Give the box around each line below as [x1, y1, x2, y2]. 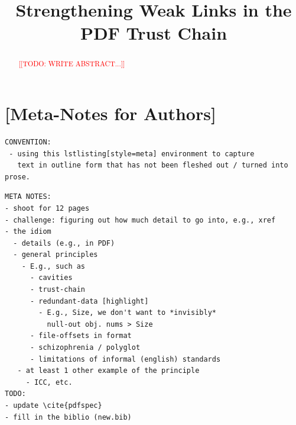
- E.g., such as [21, 262, 86, 271]
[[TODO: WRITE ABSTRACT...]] [18, 59, 125, 69]
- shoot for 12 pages [5, 204, 90, 213]
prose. [5, 172, 30, 181]
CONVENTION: [5, 137, 51, 146]
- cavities [30, 273, 73, 282]
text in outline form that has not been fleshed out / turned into [17, 161, 288, 170]
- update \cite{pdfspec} [5, 401, 102, 410]
